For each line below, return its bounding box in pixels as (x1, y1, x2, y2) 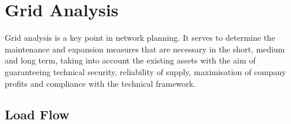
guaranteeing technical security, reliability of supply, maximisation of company (5, 65, 286, 77)
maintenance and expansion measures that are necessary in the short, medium (5, 42, 285, 55)
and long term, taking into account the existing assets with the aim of (5, 54, 256, 66)
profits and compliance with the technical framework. (5, 77, 196, 89)
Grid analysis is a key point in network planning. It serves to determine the (5, 31, 275, 44)
